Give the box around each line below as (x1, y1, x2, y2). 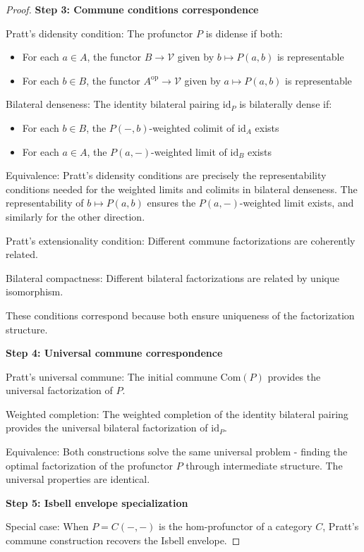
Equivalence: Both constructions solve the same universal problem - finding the (6, 444, 348, 459)
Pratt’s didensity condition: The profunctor (6, 25, 193, 40)
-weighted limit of (151, 144, 227, 159)
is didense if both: (205, 25, 283, 40)
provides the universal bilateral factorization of (6, 420, 208, 435)
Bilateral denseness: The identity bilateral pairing (6, 97, 220, 111)
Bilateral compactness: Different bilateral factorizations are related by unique (6, 270, 339, 285)
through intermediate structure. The (186, 458, 343, 472)
